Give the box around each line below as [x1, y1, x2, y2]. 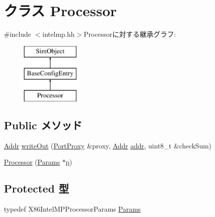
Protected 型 [4, 181, 69, 196]
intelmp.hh [42, 29, 75, 39]
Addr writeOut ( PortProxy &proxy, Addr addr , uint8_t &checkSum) [4, 140, 212, 150]
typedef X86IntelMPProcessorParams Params [4, 204, 141, 214]
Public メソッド [4, 118, 82, 133]
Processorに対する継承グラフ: [83, 29, 176, 39]
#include [4, 29, 31, 39]
